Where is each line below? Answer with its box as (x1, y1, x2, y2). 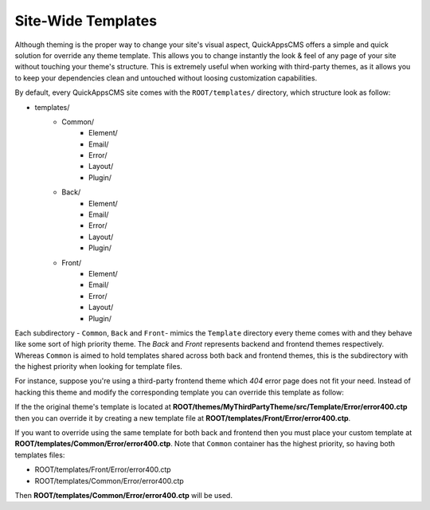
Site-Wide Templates (14, 12, 158, 29)
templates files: (14, 450, 65, 460)
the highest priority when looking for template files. (14, 362, 183, 371)
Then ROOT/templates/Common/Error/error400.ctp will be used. (14, 491, 233, 500)
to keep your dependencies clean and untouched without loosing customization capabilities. (14, 73, 318, 83)
